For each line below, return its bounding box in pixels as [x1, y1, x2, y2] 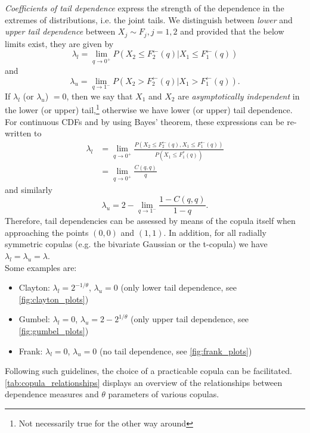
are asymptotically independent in [178, 89, 300, 102]
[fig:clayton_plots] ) [18, 292, 89, 305]
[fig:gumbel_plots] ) [18, 325, 89, 337]
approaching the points [5, 226, 89, 238]
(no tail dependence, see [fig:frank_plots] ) [99, 344, 252, 357]
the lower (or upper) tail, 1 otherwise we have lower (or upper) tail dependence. [5, 102, 293, 116]
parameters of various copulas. [108, 388, 219, 400]
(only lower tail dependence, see [120, 281, 237, 294]
